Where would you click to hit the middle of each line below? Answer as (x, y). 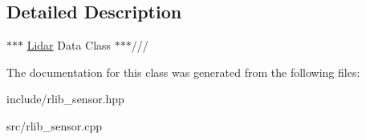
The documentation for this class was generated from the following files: (183, 72)
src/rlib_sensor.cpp (54, 125)
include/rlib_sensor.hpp (65, 99)
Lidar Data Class (69, 45)
